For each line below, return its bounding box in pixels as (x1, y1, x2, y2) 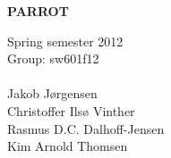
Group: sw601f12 (7, 49, 99, 68)
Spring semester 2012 (7, 31, 124, 50)
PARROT (7, 2, 69, 20)
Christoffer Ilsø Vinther (7, 101, 135, 120)
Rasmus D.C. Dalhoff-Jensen (7, 119, 165, 137)
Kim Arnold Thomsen (7, 137, 128, 155)
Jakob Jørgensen (7, 84, 98, 103)
